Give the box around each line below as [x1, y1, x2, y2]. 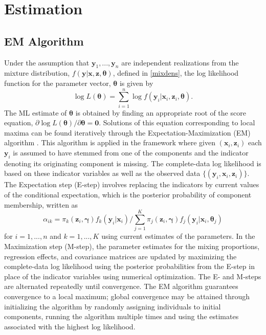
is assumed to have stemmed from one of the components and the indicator [13, 147, 249, 158]
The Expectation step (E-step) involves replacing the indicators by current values [4, 179, 259, 190]
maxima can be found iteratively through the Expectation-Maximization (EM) [4, 127, 251, 138]
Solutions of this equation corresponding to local [103, 117, 255, 128]
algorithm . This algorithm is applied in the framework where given [4, 137, 215, 148]
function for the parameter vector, [4, 77, 111, 88]
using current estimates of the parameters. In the [101, 231, 255, 241]
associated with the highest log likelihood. [4, 321, 136, 331]
